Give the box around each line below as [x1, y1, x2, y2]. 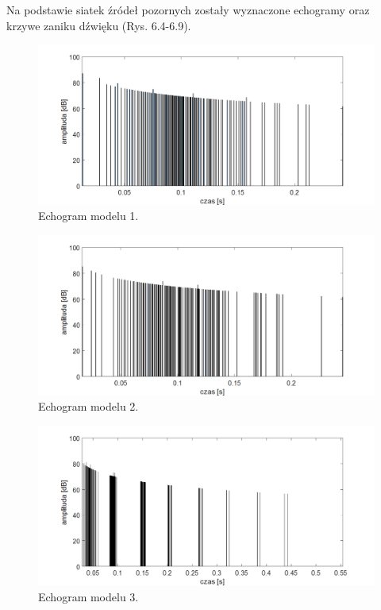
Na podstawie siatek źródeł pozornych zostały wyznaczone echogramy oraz [6, 2, 370, 17]
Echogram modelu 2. [38, 398, 139, 415]
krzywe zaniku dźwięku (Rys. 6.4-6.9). [6, 17, 191, 33]
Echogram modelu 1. [38, 207, 139, 224]
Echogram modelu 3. [38, 589, 139, 605]
